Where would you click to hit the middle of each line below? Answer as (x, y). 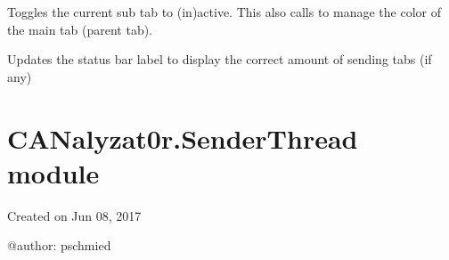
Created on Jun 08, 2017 (74, 215)
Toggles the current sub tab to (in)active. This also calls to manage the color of (224, 12)
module (53, 172)
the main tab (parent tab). (80, 29)
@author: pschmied (59, 245)
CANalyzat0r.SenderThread (183, 138)
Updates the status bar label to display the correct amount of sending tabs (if (220, 59)
